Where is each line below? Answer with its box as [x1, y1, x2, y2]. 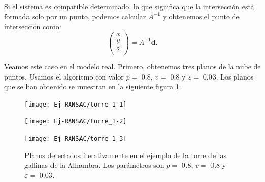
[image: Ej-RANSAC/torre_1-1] [24, 100, 127, 108]
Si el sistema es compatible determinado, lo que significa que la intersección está [4, 1, 254, 11]
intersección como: [4, 21, 61, 32]
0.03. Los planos [203, 71, 254, 82]
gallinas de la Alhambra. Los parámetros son [24, 160, 164, 170]
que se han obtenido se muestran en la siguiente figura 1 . [4, 81, 181, 92]
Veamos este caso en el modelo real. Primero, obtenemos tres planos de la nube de [4, 61, 261, 71]
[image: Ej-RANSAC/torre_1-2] [24, 118, 127, 125]
